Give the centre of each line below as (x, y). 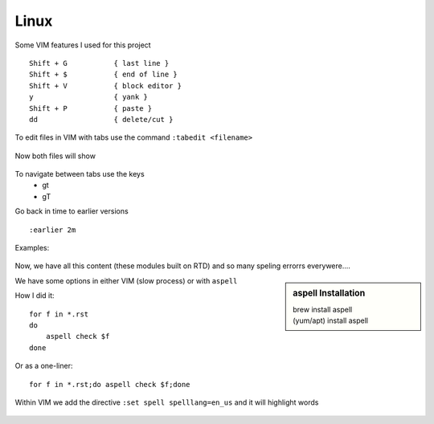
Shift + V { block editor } (106, 86)
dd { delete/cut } (101, 119)
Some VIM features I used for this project (83, 45)
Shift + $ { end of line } (104, 75)
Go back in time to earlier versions (72, 211)
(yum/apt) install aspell (331, 320)
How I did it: (35, 296)
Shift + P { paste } (91, 108)
